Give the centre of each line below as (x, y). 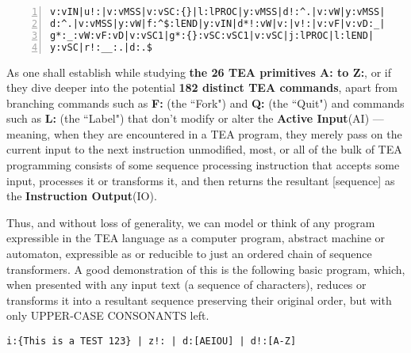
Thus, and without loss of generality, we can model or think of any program (191, 222)
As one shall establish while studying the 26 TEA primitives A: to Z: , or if (199, 72)
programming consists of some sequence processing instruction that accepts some (203, 165)
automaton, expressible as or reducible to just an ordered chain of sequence (189, 254)
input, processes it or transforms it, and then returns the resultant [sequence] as (201, 180)
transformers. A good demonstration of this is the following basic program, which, (206, 269)
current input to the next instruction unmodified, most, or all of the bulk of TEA (204, 149)
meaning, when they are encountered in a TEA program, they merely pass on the (204, 133)
